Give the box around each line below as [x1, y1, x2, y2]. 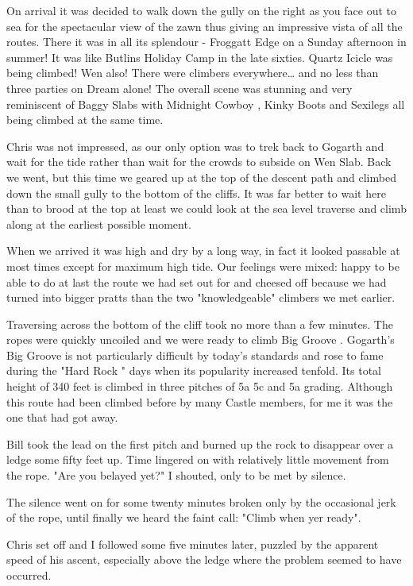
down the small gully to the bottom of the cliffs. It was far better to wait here [6, 184, 386, 201]
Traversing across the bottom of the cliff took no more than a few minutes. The [6, 315, 393, 332]
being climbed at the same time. [6, 111, 164, 128]
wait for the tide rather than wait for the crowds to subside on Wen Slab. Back [6, 153, 392, 170]
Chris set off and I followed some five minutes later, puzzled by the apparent [6, 535, 379, 552]
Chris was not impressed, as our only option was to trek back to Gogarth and [6, 137, 384, 154]
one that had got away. [6, 409, 118, 426]
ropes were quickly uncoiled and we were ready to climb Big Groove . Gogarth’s [6, 331, 395, 348]
